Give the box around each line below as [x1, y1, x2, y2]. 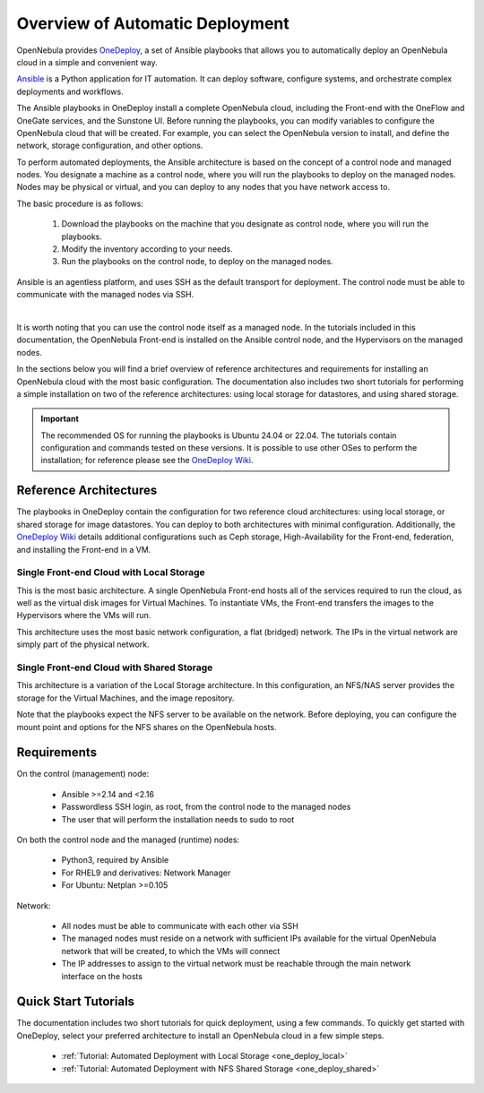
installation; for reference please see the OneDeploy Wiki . [40, 455, 254, 466]
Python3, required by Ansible [61, 855, 169, 865]
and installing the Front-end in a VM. [16, 544, 151, 555]
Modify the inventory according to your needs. [61, 244, 233, 254]
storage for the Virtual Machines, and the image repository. [16, 693, 235, 703]
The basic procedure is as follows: [16, 198, 143, 209]
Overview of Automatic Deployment [16, 13, 290, 33]
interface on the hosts [61, 970, 143, 981]
